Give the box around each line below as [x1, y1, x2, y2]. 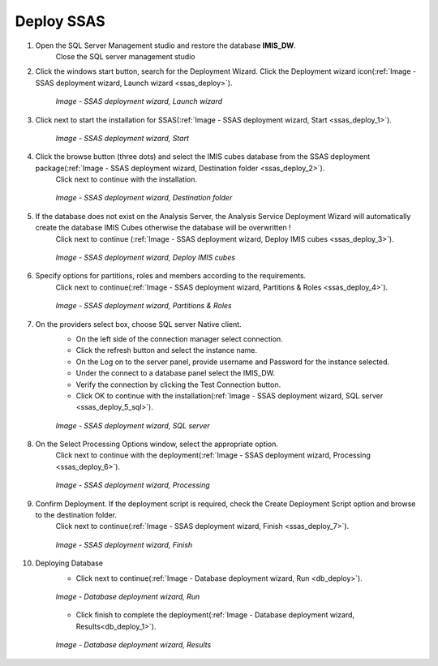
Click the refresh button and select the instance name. [75, 346, 257, 355]
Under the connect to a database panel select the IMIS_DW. [75, 368, 276, 378]
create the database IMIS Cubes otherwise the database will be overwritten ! [35, 223, 291, 233]
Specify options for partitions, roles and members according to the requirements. [35, 271, 307, 281]
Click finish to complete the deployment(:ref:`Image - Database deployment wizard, [75, 610, 355, 620]
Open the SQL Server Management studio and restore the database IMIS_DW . [35, 41, 296, 50]
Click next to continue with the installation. [55, 174, 198, 184]
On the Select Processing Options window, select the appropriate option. [35, 439, 279, 449]
